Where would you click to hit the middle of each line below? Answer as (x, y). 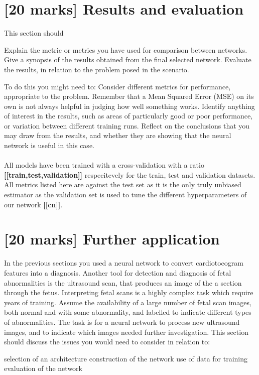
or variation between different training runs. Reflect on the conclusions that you (127, 125)
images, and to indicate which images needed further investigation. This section (126, 332)
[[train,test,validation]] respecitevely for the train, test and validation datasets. (130, 174)
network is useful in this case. (49, 145)
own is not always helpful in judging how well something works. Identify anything (129, 106)
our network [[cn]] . (33, 204)
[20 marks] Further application (112, 239)
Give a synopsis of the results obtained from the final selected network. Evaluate (128, 59)
